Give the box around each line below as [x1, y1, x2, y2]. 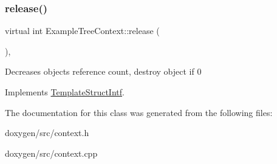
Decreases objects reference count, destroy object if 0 [5, 65, 202, 78]
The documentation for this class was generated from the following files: [5, 106, 273, 118]
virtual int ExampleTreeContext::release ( [5, 24, 160, 37]
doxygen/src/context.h [5, 126, 89, 139]
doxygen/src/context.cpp [5, 146, 98, 159]
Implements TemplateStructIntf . [5, 86, 125, 98]
